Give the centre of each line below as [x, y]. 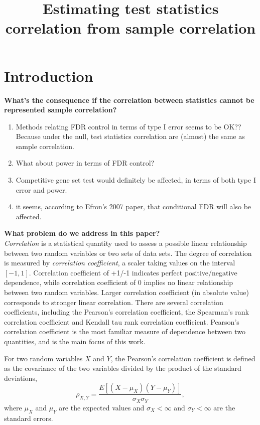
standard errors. [29, 418]
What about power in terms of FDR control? [85, 163]
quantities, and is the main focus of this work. [75, 341]
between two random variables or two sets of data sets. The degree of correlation [128, 253]
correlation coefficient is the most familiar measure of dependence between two [125, 331]
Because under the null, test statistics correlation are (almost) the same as [130, 136]
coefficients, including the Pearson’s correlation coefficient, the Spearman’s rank [126, 312]
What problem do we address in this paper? [82, 233]
